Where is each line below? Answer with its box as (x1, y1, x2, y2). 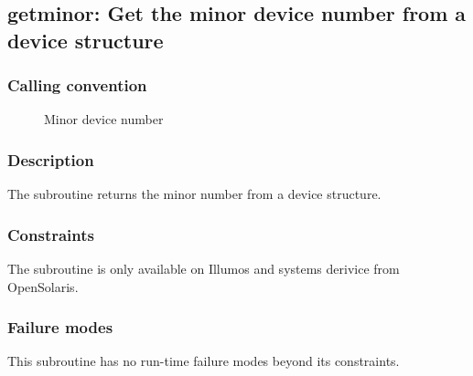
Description (7, 148, 94, 171)
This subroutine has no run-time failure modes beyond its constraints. (7, 351, 400, 371)
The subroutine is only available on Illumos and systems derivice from (7, 259, 400, 278)
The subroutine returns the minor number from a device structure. (7, 184, 382, 204)
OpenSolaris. (7, 277, 79, 296)
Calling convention (7, 74, 147, 97)
